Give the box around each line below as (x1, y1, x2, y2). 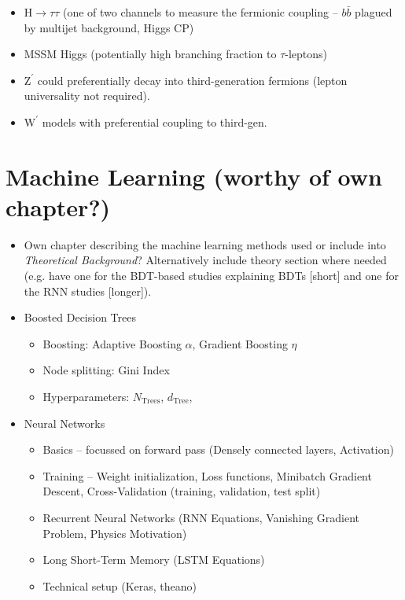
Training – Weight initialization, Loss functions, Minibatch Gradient (42, 467, 372, 484)
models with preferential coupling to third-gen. (42, 113, 267, 130)
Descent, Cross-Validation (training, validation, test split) (42, 483, 321, 499)
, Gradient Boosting (192, 335, 288, 352)
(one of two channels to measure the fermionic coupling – (62, 4, 338, 20)
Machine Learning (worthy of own (6, 160, 382, 192)
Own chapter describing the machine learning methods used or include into (24, 236, 386, 252)
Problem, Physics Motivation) (42, 525, 187, 541)
